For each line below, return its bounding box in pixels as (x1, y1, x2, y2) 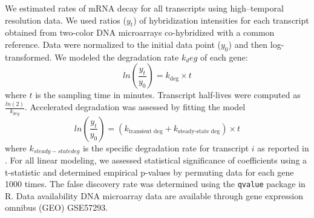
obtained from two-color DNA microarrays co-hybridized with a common (5, 26, 275, 39)
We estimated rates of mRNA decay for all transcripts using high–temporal (5, 2, 284, 14)
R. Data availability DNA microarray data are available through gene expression (5, 189, 303, 202)
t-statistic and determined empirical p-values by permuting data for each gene (5, 165, 294, 178)
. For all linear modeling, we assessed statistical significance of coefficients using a (5, 153, 307, 166)
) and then (228, 38, 268, 50)
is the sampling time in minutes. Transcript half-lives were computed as (35, 88, 301, 101)
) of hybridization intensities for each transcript (133, 13, 309, 26)
